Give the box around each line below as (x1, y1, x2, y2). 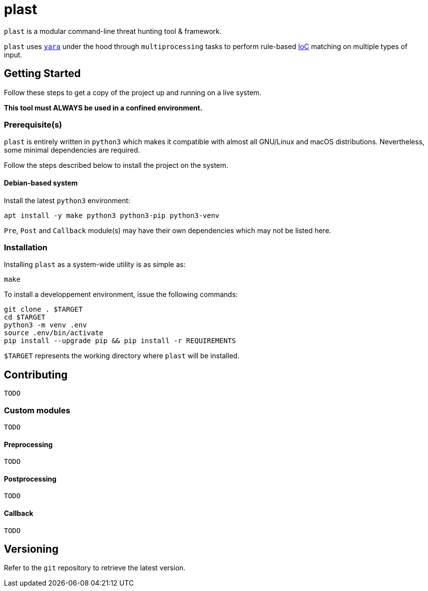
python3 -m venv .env (4, 321, 87, 329)
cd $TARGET (4, 313, 46, 322)
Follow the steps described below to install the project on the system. (4, 161, 228, 170)
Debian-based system (4, 178, 78, 187)
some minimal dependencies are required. (4, 146, 140, 155)
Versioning (4, 542, 58, 555)
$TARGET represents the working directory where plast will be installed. (4, 351, 240, 360)
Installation (4, 242, 48, 252)
